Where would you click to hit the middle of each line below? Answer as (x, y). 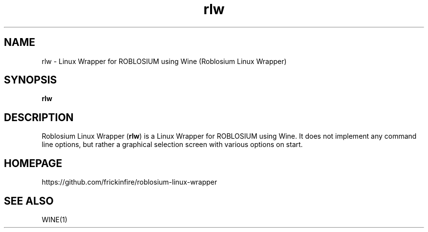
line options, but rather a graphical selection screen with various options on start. (172, 145)
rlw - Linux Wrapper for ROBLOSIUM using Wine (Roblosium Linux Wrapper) (164, 61)
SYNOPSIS (31, 80)
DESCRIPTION (39, 117)
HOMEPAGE (33, 163)
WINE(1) (54, 219)
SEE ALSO (29, 201)
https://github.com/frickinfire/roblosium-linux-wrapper (129, 182)
